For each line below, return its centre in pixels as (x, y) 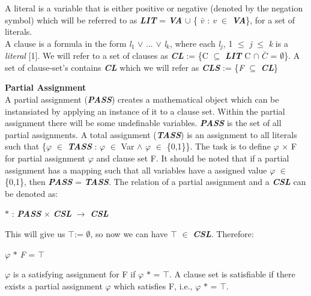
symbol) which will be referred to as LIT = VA (94, 20)
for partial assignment (45, 158)
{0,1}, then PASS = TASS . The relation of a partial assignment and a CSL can (155, 182)
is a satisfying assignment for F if (74, 274)
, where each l (195, 43)
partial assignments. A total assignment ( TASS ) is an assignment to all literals (151, 134)
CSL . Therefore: (223, 233)
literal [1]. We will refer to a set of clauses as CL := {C (107, 56)
